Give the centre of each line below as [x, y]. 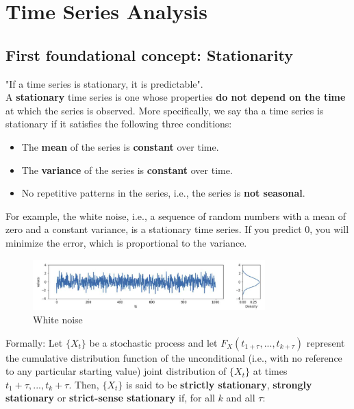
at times [270, 371]
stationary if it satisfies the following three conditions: [119, 124]
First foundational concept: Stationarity [149, 54]
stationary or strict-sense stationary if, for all [110, 398]
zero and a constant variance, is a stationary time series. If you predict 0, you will [177, 229]
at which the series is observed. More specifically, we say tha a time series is [165, 110]
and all [241, 398]
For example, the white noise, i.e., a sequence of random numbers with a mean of [176, 215]
